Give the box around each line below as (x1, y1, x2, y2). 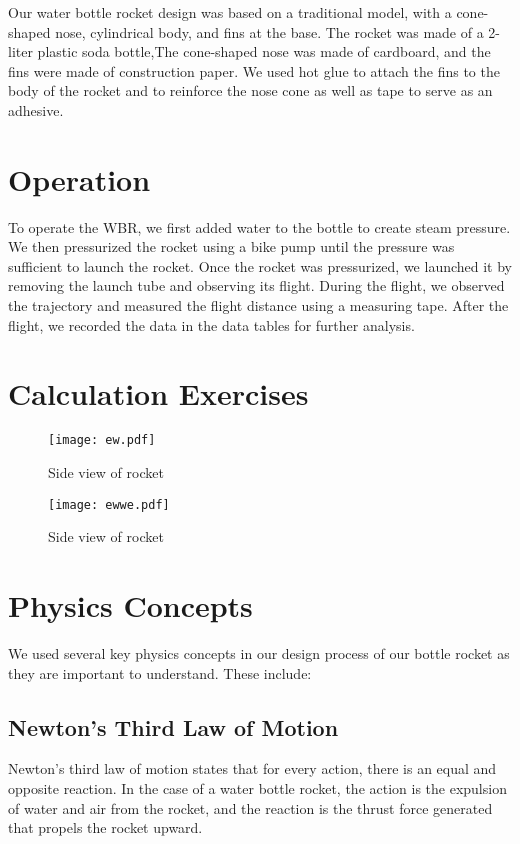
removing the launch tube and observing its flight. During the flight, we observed (8, 275, 505, 296)
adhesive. (8, 99, 64, 120)
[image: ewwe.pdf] (48, 497, 170, 512)
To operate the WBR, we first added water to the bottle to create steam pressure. (8, 216, 511, 237)
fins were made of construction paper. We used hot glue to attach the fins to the (8, 60, 500, 81)
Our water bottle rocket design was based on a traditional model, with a (8, 2, 452, 22)
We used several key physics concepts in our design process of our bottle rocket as (8, 643, 510, 663)
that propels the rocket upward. (8, 817, 203, 838)
